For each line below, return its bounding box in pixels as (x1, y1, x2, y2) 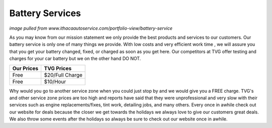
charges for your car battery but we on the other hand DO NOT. (9, 55, 141, 61)
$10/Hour (44, 78, 66, 85)
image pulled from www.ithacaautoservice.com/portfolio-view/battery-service (9, 25, 173, 31)
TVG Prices (44, 65, 72, 72)
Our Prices (12, 65, 39, 72)
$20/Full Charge (44, 71, 83, 78)
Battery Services (9, 8, 81, 19)
